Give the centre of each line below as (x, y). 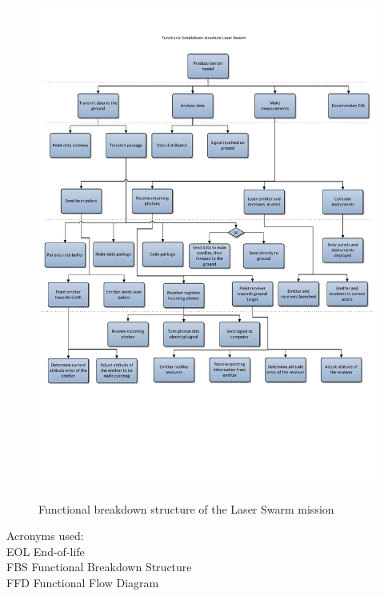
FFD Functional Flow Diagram (83, 582)
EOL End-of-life (46, 551)
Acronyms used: (45, 536)
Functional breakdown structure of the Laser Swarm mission (186, 508)
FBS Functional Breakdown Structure (99, 567)
